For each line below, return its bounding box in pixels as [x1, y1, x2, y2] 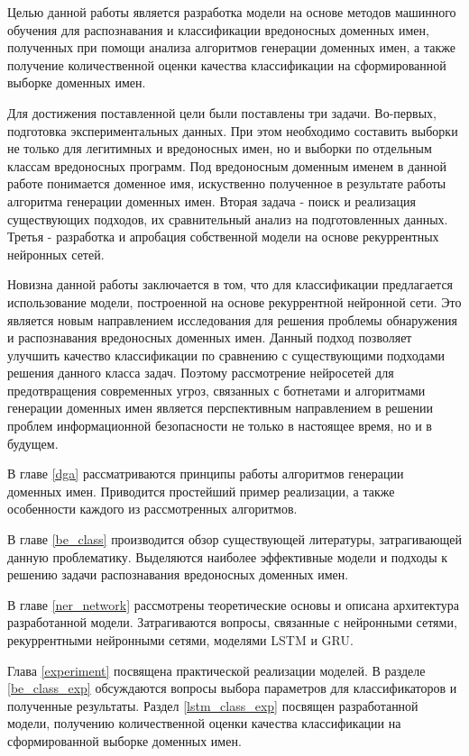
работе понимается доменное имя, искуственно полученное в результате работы [7, 174, 446, 193]
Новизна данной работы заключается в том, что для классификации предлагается [7, 275, 454, 294]
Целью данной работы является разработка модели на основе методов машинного [7, 3, 456, 21]
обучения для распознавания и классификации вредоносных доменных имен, [7, 20, 429, 39]
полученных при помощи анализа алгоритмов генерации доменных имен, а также [7, 38, 455, 57]
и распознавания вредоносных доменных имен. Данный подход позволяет [7, 328, 412, 347]
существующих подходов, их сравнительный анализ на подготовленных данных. [7, 209, 448, 228]
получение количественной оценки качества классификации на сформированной [7, 55, 446, 74]
